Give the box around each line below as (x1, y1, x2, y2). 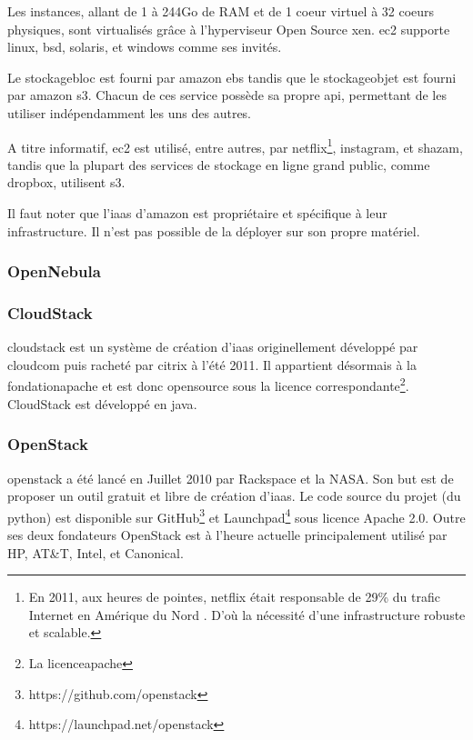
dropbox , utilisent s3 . (7, 173, 126, 192)
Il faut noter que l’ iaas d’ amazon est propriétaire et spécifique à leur (7, 204, 387, 222)
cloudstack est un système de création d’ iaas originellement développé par (7, 337, 418, 356)
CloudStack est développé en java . (7, 394, 197, 413)
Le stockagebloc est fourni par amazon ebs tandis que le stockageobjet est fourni (7, 67, 457, 86)
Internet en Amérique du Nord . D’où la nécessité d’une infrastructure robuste (28, 605, 466, 624)
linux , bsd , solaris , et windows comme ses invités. (7, 37, 282, 56)
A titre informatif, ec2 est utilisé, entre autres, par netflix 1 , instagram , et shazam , (7, 135, 463, 156)
